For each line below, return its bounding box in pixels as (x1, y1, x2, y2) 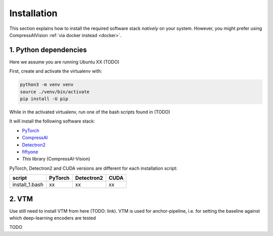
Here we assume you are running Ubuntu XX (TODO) (9, 59, 120, 65)
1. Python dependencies (9, 46, 87, 54)
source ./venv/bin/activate (20, 89, 89, 95)
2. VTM (9, 194, 33, 203)
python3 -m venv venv (20, 82, 74, 88)
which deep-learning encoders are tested (9, 215, 96, 221)
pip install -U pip (20, 96, 68, 101)
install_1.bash (12, 181, 44, 188)
